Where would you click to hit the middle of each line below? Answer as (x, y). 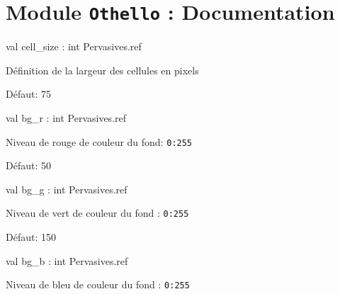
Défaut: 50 (28, 165)
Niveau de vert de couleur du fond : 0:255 (97, 213)
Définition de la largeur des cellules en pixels (102, 70)
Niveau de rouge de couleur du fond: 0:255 (99, 141)
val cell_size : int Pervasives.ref (74, 46)
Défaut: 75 (28, 94)
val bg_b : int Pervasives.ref (67, 260)
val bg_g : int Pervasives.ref (67, 189)
